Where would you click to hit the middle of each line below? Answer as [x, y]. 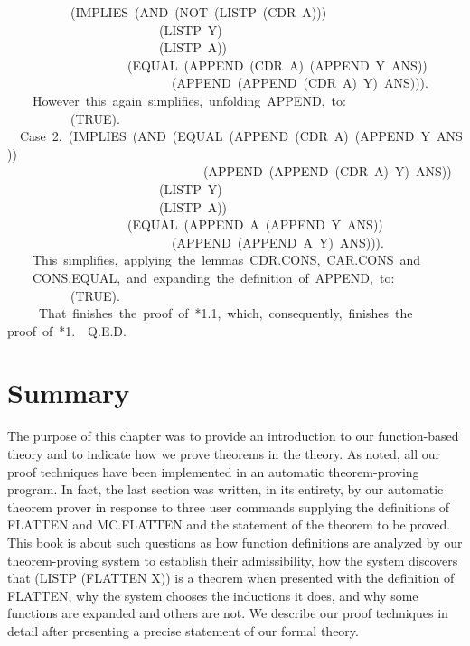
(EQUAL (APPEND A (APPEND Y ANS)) [255, 225]
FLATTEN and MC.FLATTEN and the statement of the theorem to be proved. [229, 524]
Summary [69, 393]
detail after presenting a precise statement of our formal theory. [183, 630]
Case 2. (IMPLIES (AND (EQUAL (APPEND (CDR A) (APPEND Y [225, 136]
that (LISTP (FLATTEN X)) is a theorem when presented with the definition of [231, 578]
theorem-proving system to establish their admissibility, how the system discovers [233, 560]
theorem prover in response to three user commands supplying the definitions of [229, 506]
